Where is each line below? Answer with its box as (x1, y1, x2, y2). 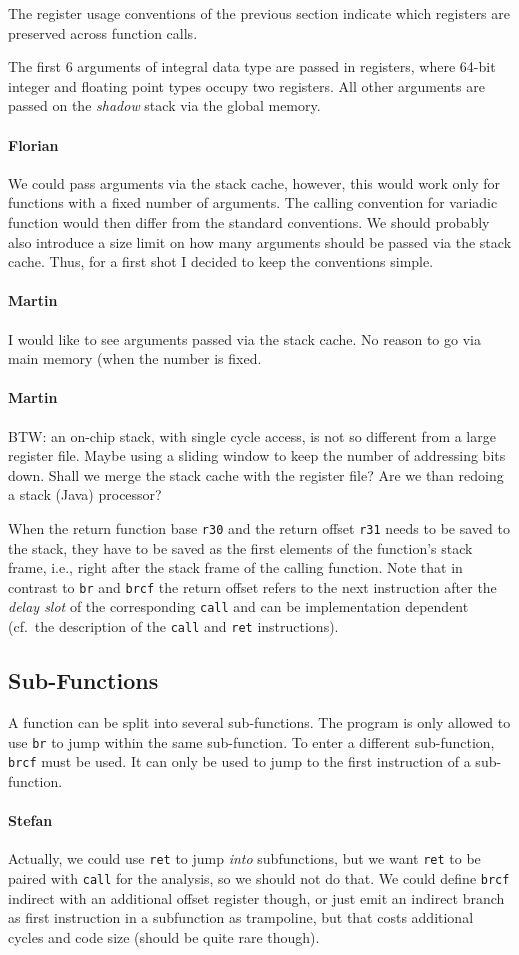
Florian (8, 134, 59, 155)
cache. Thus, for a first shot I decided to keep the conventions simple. (8, 251, 434, 272)
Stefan (8, 810, 53, 830)
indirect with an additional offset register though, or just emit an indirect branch (8, 887, 505, 908)
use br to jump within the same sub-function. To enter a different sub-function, (8, 731, 495, 752)
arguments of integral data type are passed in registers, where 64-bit (77, 56, 496, 77)
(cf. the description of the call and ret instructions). (8, 616, 339, 637)
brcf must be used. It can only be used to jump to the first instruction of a (8, 751, 471, 772)
